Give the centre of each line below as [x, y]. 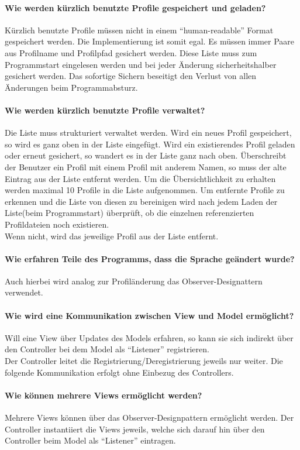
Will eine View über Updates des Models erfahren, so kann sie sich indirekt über [149, 337]
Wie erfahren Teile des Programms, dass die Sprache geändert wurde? [150, 258]
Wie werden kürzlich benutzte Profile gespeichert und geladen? [135, 7]
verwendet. [24, 292]
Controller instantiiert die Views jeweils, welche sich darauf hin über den [135, 429]
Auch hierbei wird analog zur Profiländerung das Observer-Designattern [134, 281]
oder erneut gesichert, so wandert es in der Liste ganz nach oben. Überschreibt [146, 155]
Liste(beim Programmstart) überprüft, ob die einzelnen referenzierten [130, 213]
